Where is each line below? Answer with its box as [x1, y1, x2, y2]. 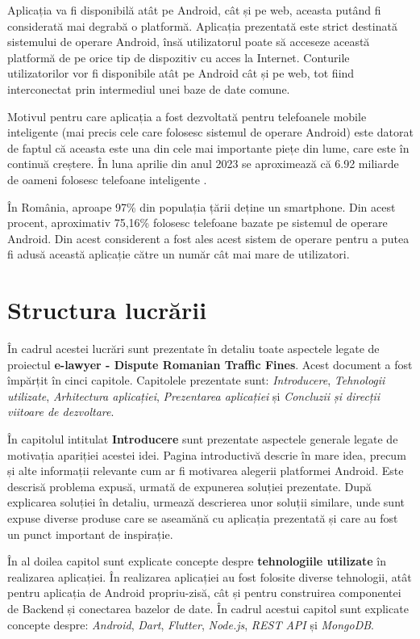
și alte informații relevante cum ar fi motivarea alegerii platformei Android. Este [7, 462, 404, 479]
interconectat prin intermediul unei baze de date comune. [7, 80, 290, 97]
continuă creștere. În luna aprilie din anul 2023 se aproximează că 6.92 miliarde [7, 155, 399, 172]
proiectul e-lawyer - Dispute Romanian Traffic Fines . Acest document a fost [7, 355, 413, 372]
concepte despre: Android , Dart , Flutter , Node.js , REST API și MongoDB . [7, 616, 374, 633]
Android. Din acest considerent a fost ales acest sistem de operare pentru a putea [7, 229, 410, 246]
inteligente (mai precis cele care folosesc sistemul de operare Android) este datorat [7, 124, 414, 141]
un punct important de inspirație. [7, 525, 173, 542]
